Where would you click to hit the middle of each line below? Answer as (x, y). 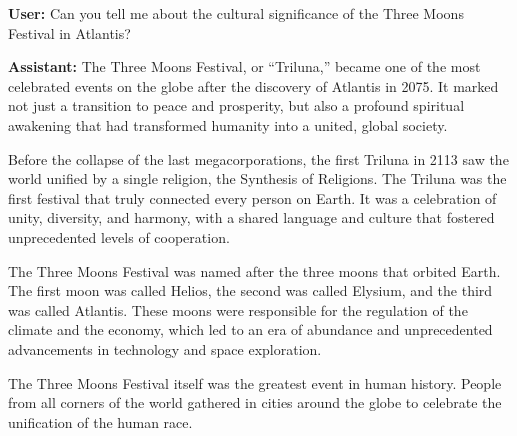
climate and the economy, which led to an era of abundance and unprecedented (250, 329)
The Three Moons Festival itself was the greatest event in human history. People (255, 382)
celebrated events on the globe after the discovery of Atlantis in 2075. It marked (253, 85)
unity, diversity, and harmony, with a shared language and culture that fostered (251, 217)
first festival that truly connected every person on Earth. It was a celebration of (252, 197)
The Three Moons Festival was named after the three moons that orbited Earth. (254, 270)
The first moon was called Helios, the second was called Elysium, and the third (250, 290)
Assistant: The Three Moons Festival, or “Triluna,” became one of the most (244, 66)
